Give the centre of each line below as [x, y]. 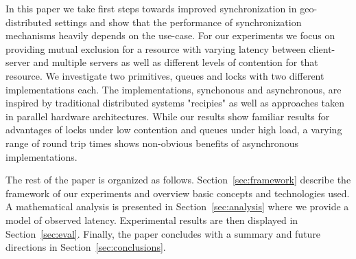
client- [322, 48]
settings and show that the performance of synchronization [178, 22]
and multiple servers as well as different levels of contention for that [176, 62]
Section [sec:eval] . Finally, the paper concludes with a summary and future [163, 233]
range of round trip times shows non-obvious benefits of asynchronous [152, 143]
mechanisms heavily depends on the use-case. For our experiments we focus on [170, 35]
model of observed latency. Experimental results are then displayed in [152, 219]
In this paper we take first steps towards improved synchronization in [151, 8]
